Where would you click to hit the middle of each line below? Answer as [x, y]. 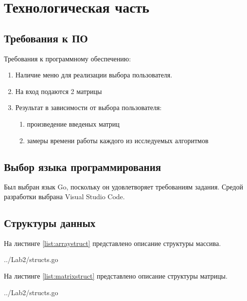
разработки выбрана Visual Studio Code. [64, 196]
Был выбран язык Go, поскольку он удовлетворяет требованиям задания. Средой [123, 187]
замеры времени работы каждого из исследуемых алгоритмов [118, 140]
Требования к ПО [46, 38]
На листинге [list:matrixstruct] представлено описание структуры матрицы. [116, 275]
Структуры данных [50, 222]
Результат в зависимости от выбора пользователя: [88, 107]
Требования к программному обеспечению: [68, 58]
